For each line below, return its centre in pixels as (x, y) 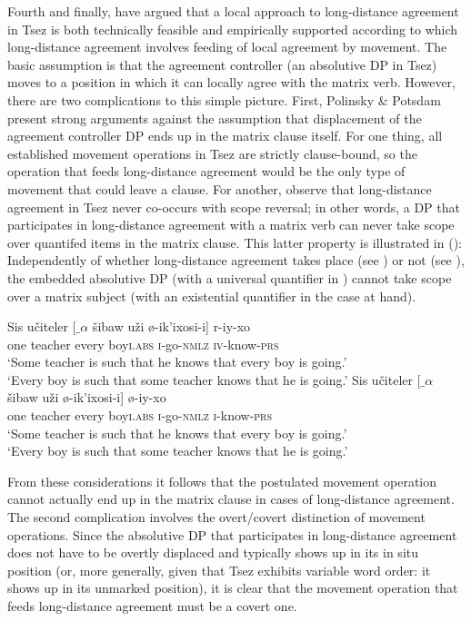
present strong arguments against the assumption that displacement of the (215, 118)
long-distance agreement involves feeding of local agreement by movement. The (227, 47)
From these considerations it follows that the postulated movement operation (222, 481)
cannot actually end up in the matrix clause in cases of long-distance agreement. (231, 499)
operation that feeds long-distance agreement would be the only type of (206, 171)
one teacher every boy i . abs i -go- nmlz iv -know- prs (143, 344)
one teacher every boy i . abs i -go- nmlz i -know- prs (140, 415)
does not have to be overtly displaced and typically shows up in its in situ (213, 552)
